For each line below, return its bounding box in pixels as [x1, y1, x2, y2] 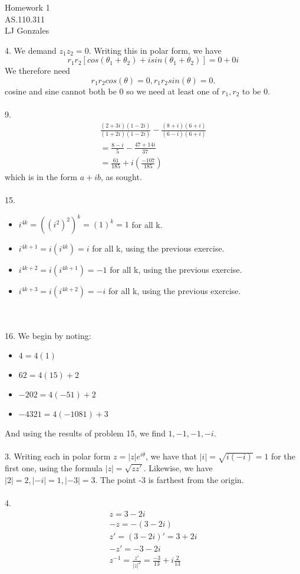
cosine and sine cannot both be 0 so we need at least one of [5, 84, 219, 97]
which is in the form [5, 171, 78, 183]
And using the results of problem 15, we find [5, 427, 166, 439]
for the [271, 450, 295, 462]
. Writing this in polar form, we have [88, 44, 222, 56]
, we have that [145, 450, 197, 462]
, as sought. [101, 171, 142, 183]
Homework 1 [5, 1, 50, 13]
